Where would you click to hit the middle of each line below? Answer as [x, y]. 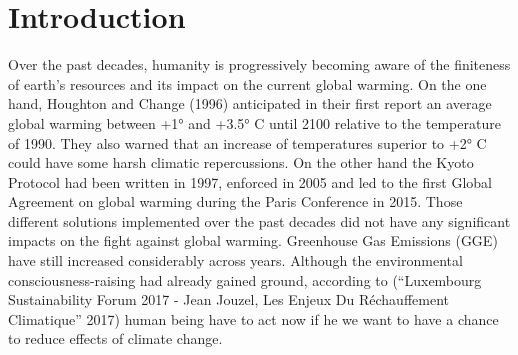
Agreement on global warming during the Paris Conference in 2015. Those [235, 201]
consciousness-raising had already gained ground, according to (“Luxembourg [245, 279]
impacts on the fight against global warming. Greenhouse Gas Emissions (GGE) [253, 240]
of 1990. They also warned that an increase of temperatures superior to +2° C [247, 142]
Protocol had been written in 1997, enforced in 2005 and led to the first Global [250, 181]
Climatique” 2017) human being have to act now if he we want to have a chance [253, 318]
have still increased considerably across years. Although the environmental [235, 260]
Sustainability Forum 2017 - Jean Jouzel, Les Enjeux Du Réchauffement [228, 299]
